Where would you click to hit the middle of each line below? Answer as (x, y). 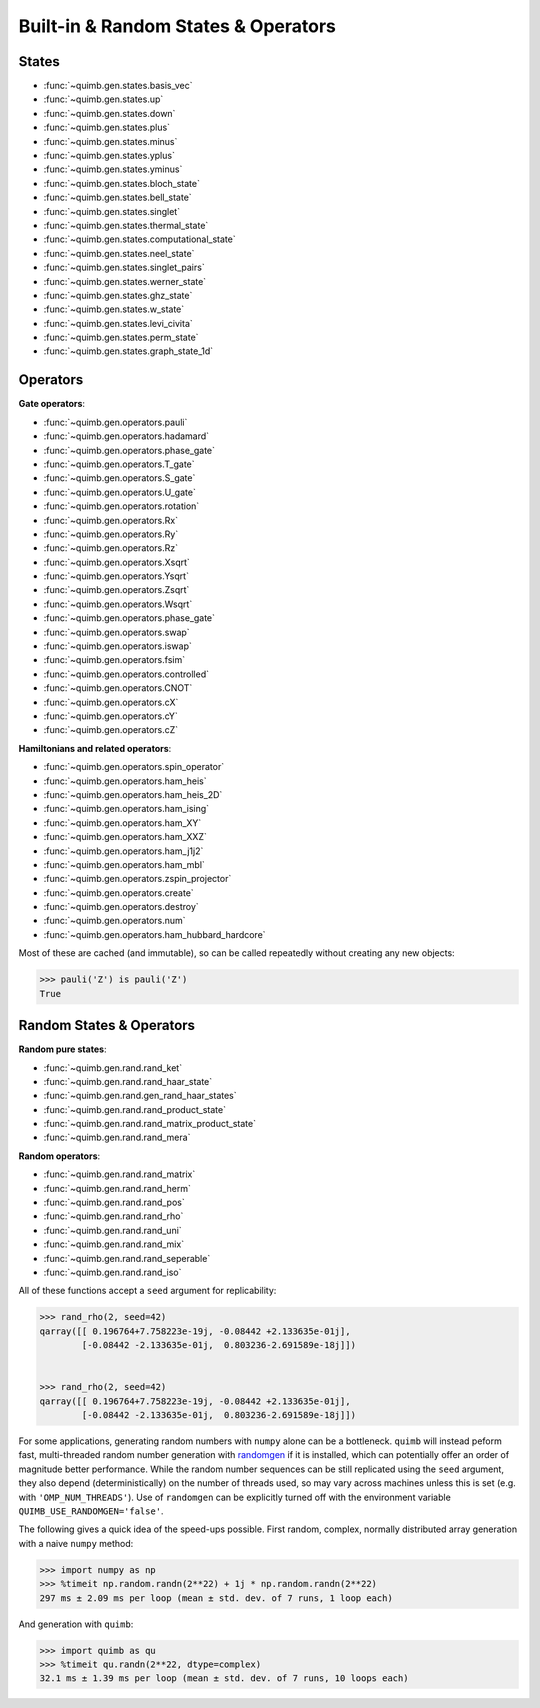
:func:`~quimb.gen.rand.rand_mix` (114, 1244)
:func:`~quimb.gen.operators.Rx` (111, 520)
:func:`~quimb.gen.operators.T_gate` (119, 464)
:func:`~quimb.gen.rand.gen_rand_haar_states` (140, 1096)
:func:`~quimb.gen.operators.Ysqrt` (116, 576)
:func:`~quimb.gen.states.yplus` (109, 156)
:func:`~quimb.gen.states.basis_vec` (118, 86)
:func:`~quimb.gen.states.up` (103, 99)
